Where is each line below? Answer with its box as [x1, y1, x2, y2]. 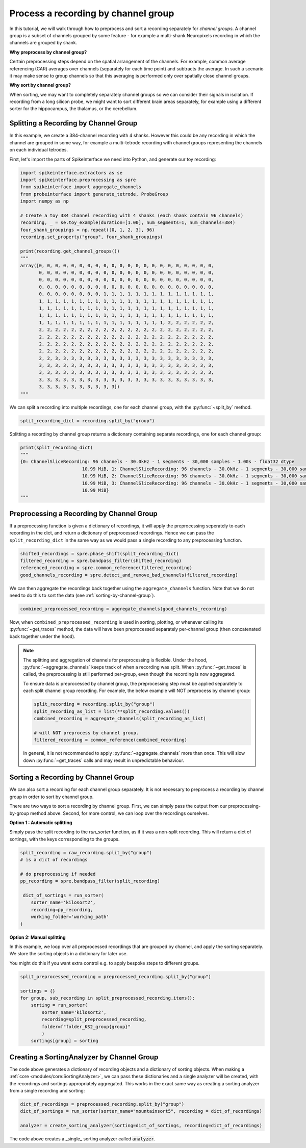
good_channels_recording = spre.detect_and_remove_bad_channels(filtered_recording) [20, 572, 238, 578]
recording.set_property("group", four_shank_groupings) [20, 234, 163, 240]
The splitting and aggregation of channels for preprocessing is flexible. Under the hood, [23, 657, 208, 663]
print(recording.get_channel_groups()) [20, 248, 120, 254]
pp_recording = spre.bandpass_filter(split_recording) [20, 878, 160, 884]
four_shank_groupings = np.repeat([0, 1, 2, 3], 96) [20, 227, 155, 233]
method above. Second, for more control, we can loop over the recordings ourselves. [30, 810, 209, 816]
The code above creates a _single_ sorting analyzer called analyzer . [9, 1136, 156, 1142]
